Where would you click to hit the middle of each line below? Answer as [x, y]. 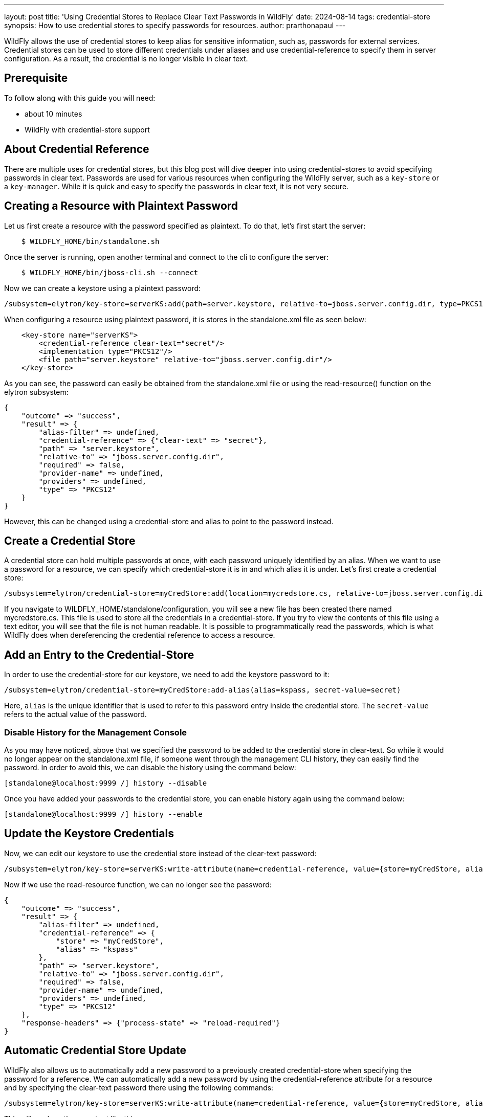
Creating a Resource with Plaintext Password [121, 206]
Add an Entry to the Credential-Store [99, 655]
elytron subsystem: [36, 392]
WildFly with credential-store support [87, 129]
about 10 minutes [53, 114]
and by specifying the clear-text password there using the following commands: [139, 1087]
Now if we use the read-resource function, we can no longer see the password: [138, 884]
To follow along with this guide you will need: [80, 98]
